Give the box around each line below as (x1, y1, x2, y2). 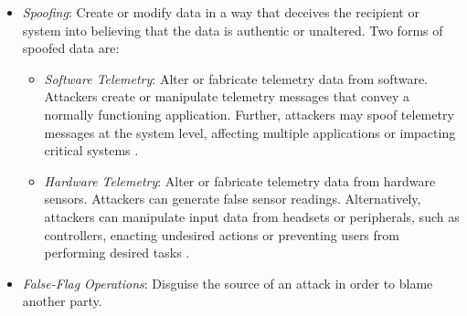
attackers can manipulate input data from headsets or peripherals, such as (44, 206, 460, 226)
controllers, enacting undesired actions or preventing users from (44, 225, 399, 244)
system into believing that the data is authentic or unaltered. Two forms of (22, 20, 443, 39)
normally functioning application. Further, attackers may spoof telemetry (44, 104, 454, 123)
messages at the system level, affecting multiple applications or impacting (44, 122, 456, 142)
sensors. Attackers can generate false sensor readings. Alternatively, (44, 189, 421, 208)
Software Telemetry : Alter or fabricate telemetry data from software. (44, 68, 429, 88)
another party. (22, 291, 102, 311)
